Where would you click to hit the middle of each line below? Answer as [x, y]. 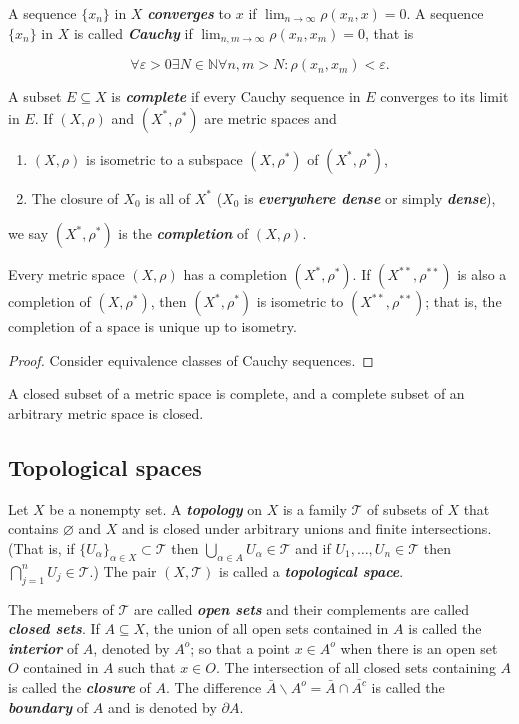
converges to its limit [444, 96]
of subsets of [405, 508]
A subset [35, 96]
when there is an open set [419, 647]
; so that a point [240, 647]
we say [28, 233]
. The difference [214, 686]
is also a [482, 274]
